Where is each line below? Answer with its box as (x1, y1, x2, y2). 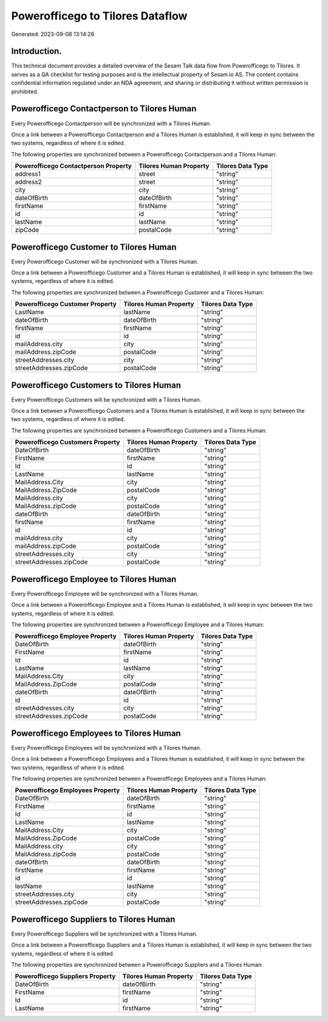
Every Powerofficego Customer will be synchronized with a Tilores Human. (11, 257, 199, 265)
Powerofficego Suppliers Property (15, 972, 116, 981)
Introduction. (11, 46, 62, 57)
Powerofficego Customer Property (15, 300, 117, 309)
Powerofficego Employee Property (15, 632, 117, 640)
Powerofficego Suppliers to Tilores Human (11, 914, 176, 925)
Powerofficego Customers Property (15, 438, 120, 447)
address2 (15, 178, 43, 186)
